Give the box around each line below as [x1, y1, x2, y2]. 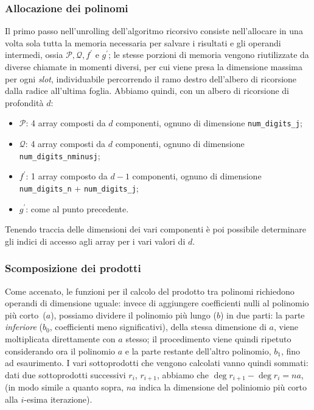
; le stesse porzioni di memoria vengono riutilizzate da [108, 48, 309, 61]
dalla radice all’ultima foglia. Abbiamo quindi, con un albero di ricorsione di [5, 84, 289, 97]
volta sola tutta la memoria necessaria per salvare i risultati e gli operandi [5, 36, 281, 49]
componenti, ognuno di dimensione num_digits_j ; [116, 117, 302, 129]
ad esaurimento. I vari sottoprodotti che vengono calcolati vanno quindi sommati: [5, 356, 309, 369]
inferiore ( [5, 320, 43, 333]
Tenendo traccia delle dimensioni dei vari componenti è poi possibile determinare [5, 223, 307, 236]
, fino [281, 344, 301, 357]
